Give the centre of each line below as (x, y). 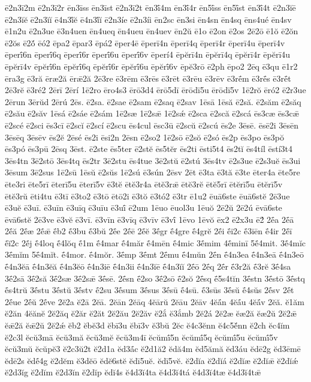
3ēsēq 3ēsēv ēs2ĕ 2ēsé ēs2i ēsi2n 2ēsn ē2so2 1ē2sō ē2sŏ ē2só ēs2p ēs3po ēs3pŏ (144, 137)
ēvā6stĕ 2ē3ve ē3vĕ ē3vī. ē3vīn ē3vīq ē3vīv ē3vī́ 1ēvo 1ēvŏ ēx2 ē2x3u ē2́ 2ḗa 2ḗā (150, 219)
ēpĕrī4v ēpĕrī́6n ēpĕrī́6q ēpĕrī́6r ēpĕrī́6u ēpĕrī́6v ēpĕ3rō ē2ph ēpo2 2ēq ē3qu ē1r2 (151, 66)
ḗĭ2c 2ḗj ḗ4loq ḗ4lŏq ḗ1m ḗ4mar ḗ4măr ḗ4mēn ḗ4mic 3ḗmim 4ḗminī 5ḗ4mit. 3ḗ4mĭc (155, 242)
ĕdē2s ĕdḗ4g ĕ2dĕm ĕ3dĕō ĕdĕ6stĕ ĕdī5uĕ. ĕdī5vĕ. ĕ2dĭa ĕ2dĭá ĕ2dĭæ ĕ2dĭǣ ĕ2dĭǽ (152, 360)
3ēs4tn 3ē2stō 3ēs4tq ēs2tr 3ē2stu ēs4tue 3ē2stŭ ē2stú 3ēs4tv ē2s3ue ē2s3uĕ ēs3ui (153, 160)
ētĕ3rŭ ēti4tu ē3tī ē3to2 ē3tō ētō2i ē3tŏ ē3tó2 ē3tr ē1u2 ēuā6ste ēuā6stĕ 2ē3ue (147, 196)
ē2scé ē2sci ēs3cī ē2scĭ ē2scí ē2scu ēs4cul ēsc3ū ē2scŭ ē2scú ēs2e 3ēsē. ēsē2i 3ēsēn (152, 125)
